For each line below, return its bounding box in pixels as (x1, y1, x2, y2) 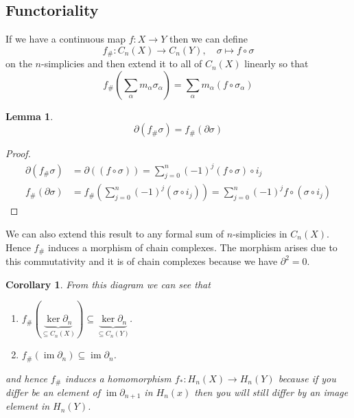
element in (5, 399, 50, 413)
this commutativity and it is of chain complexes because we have (5, 254, 278, 268)
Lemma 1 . (5, 108, 54, 123)
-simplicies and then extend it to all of (40, 56, 202, 71)
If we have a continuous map (5, 32, 126, 46)
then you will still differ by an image (194, 384, 349, 399)
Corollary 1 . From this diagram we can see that (5, 277, 211, 291)
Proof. (5, 146, 31, 161)
